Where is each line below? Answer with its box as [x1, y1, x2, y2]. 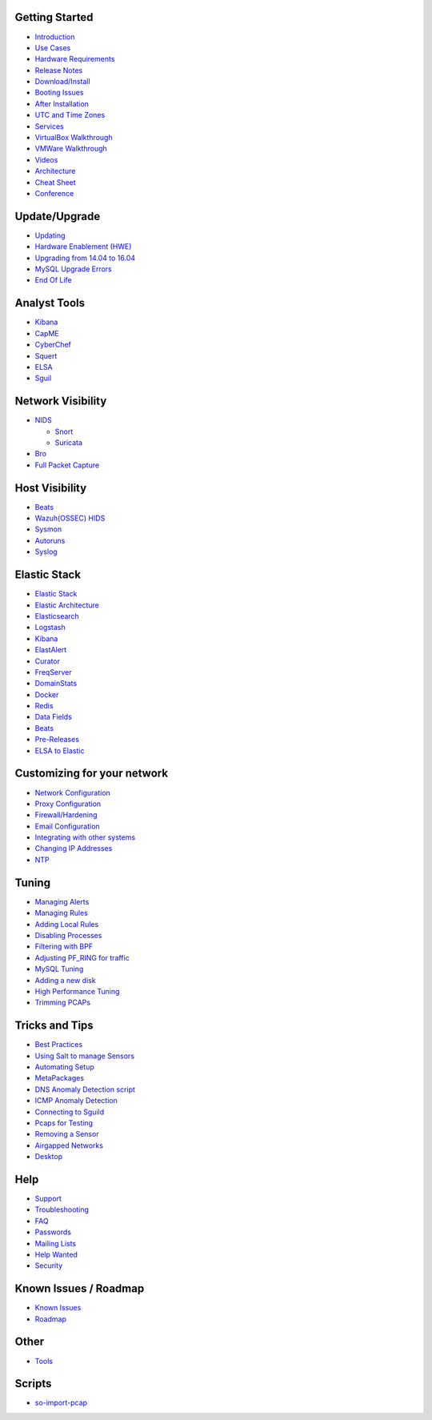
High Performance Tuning [34, 986, 120, 996]
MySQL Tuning [34, 965, 84, 974]
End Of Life [34, 275, 72, 285]
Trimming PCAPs [34, 997, 91, 1008]
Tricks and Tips [14, 1019, 94, 1033]
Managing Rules [34, 909, 88, 918]
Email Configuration [34, 821, 100, 831]
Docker [34, 689, 59, 700]
